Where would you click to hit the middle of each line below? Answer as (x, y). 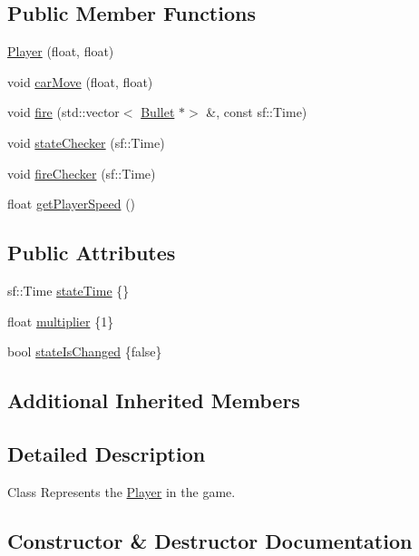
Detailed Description (107, 453)
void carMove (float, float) (80, 81)
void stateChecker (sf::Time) (86, 142)
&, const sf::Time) (257, 112)
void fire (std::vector (63, 112)
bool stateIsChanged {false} (85, 351)
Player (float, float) (61, 51)
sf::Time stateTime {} (68, 290)
